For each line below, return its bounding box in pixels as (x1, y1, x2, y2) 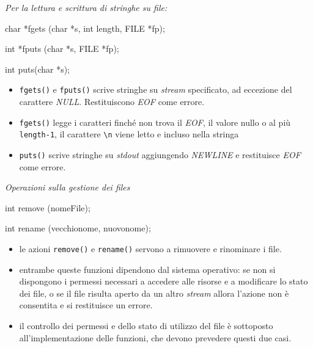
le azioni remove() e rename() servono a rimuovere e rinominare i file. (19, 242, 282, 255)
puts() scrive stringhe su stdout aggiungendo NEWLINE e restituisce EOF (19, 148, 301, 161)
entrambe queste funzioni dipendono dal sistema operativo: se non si (19, 263, 276, 275)
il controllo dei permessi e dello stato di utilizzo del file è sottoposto (19, 319, 273, 332)
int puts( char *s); (5, 62, 70, 75)
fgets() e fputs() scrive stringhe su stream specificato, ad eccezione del (19, 83, 292, 96)
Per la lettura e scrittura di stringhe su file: (5, 1, 168, 13)
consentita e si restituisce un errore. (19, 299, 153, 311)
